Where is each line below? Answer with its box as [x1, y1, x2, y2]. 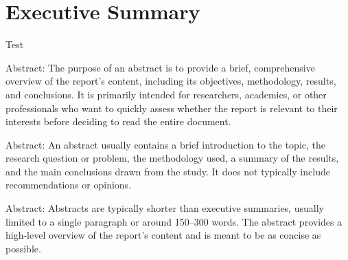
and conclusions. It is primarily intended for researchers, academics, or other [5, 87, 327, 101]
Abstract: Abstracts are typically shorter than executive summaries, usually [5, 201, 324, 215]
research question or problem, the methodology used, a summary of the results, [5, 151, 339, 165]
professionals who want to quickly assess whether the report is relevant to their [5, 100, 338, 115]
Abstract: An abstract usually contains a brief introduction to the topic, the [5, 137, 326, 151]
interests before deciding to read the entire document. [5, 114, 231, 129]
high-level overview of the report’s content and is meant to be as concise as [5, 228, 321, 242]
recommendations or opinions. [5, 177, 132, 192]
